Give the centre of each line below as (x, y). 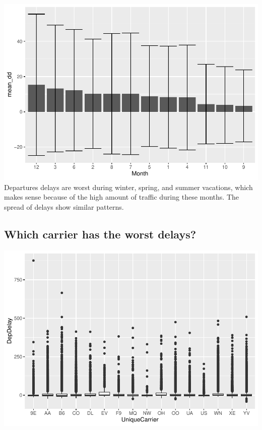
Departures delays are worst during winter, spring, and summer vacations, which (128, 187)
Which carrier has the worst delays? (100, 234)
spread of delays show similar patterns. (64, 206)
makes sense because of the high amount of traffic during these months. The (121, 197)
